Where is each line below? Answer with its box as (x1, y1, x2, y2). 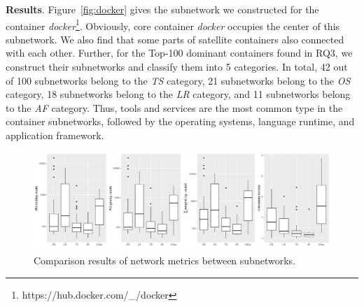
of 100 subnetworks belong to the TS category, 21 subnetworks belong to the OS (6, 73, 351, 87)
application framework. (6, 128, 104, 142)
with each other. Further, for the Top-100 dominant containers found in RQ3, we (6, 45, 353, 60)
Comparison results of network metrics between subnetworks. (34, 253, 295, 268)
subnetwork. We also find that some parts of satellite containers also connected (6, 31, 344, 46)
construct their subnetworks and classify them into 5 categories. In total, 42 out (6, 59, 348, 74)
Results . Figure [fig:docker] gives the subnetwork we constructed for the (6, 2, 319, 16)
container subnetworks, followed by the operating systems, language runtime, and (6, 114, 355, 129)
